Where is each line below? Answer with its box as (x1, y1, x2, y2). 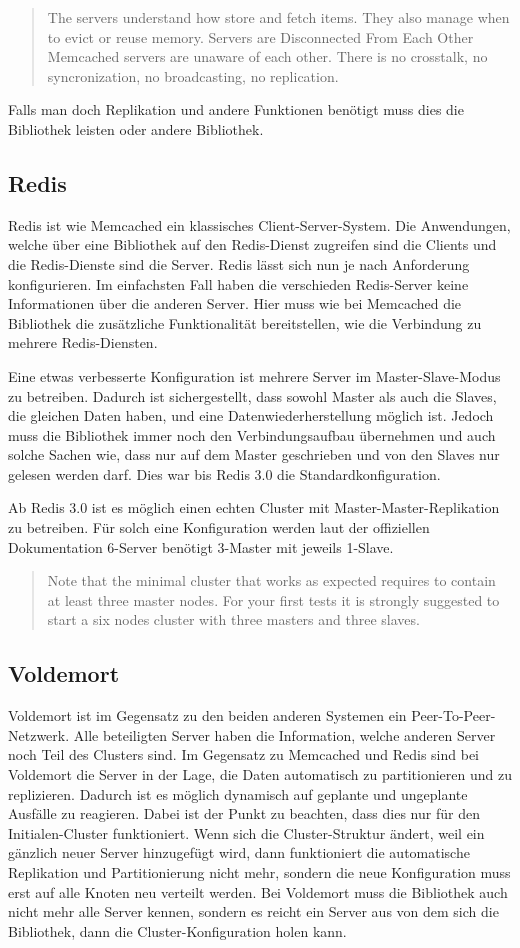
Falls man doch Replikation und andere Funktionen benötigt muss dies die (8, 99, 464, 120)
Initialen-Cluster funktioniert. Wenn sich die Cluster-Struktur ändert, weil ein (8, 822, 485, 843)
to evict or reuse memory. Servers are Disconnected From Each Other (47, 26, 474, 47)
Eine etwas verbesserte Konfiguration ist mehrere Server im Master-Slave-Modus (8, 365, 501, 386)
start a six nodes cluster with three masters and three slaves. (47, 609, 420, 630)
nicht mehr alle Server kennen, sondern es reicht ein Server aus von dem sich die (8, 901, 499, 922)
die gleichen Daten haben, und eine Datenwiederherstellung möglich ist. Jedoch (8, 405, 494, 426)
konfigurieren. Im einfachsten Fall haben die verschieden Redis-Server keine (8, 273, 469, 294)
